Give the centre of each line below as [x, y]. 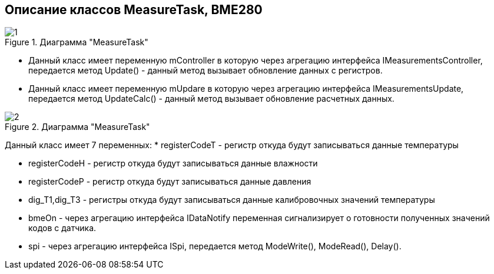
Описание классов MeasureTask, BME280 [134, 10]
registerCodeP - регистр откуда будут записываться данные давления [170, 182]
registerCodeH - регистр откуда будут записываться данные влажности [173, 163]
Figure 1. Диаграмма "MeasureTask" [77, 42]
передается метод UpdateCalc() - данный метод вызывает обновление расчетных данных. [211, 99]
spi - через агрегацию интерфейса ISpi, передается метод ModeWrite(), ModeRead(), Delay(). [215, 246]
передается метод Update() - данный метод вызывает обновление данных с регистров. [205, 71]
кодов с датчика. [62, 228]
